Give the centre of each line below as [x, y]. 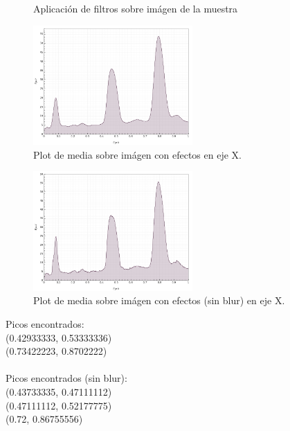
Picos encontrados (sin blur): [66, 378]
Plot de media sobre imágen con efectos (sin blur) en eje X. [159, 300]
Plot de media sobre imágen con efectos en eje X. [137, 154]
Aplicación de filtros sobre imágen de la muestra [136, 8]
